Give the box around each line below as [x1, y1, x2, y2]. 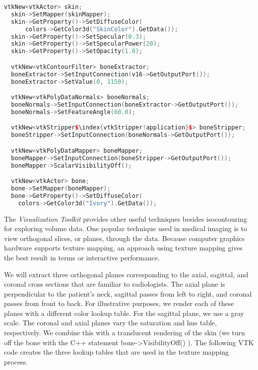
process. [4, 356, 28, 367]
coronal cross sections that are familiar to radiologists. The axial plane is [4, 279, 225, 289]
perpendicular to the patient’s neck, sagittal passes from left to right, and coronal [4, 288, 252, 299]
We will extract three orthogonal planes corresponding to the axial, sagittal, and [4, 269, 249, 279]
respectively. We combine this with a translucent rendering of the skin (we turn [4, 327, 245, 338]
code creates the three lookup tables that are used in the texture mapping [4, 347, 229, 357]
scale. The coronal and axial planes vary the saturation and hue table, [4, 317, 217, 328]
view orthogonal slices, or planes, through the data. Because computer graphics [4, 233, 245, 243]
